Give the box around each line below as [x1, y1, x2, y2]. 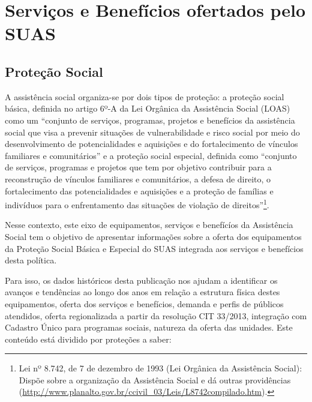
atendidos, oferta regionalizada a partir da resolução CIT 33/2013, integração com [5, 309, 307, 322]
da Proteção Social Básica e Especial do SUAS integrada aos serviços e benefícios [5, 242, 304, 254]
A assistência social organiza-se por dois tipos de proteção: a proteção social [5, 90, 284, 103]
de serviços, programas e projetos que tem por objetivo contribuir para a [5, 161, 272, 173]
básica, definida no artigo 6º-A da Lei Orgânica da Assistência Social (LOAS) [5, 102, 290, 115]
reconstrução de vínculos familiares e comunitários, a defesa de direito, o [5, 172, 271, 185]
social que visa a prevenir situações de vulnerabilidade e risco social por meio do [5, 125, 300, 138]
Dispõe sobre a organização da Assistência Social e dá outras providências [19, 373, 291, 386]
